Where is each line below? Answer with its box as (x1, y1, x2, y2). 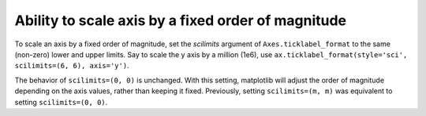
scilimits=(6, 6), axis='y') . (14, 61, 129, 71)
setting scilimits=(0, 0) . (14, 97, 108, 107)
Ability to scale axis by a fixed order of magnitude (14, 12, 347, 29)
